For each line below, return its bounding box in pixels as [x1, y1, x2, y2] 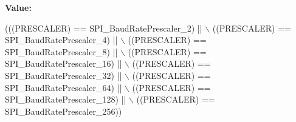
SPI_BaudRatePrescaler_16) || [5, 57, 122, 70]
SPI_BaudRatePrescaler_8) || [5, 45, 118, 58]
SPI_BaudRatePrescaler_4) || [5, 33, 118, 46]
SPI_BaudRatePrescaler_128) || [5, 93, 126, 106]
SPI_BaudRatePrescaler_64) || [5, 81, 122, 93]
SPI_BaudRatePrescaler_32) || [5, 69, 122, 81]
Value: [5, 1, 32, 13]
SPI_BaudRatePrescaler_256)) [5, 104, 122, 117]
